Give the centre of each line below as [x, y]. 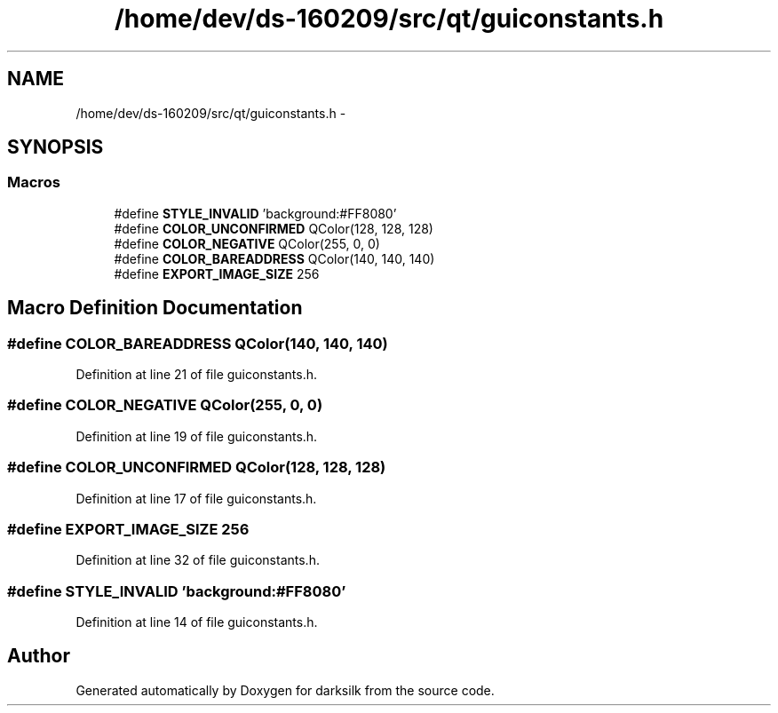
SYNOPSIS [56, 147]
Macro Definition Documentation [155, 308]
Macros [34, 182]
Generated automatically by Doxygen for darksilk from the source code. [285, 690]
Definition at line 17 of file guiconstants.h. [196, 498]
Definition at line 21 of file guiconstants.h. [197, 375]
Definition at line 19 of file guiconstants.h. [197, 436]
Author [39, 656]
